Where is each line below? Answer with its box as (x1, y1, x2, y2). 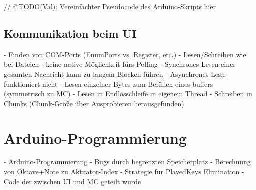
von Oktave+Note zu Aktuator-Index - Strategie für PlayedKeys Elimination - (4, 166, 244, 177)
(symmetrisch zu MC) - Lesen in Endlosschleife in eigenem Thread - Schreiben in (4, 88, 252, 99)
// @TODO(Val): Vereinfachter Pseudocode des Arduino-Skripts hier (4, 1, 216, 11)
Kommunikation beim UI (4, 25, 137, 41)
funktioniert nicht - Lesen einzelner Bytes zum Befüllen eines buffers (4, 78, 213, 89)
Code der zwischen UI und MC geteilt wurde (4, 176, 141, 186)
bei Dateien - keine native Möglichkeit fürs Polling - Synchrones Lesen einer (4, 59, 236, 69)
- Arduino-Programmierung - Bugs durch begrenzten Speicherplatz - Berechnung (4, 156, 251, 167)
